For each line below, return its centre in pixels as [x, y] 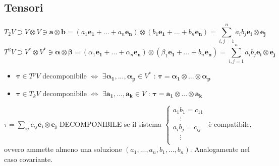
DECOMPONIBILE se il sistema [110, 123]
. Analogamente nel [220, 149]
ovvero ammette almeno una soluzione [63, 149]
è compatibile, [230, 123]
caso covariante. [29, 159]
